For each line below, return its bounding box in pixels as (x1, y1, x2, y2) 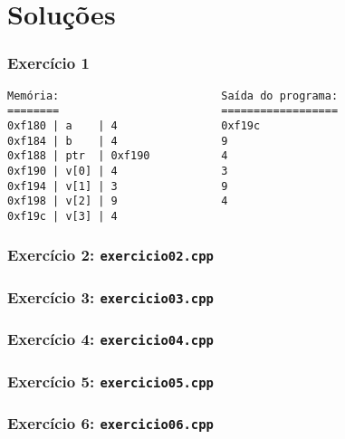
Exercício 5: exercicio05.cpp (7, 369, 214, 392)
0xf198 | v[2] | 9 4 (7, 195, 228, 208)
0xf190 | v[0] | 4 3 (7, 164, 228, 177)
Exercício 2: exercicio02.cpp (7, 243, 214, 266)
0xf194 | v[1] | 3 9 (7, 179, 228, 193)
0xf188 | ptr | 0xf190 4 (7, 149, 228, 163)
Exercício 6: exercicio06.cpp (7, 412, 214, 434)
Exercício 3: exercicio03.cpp (7, 285, 214, 308)
